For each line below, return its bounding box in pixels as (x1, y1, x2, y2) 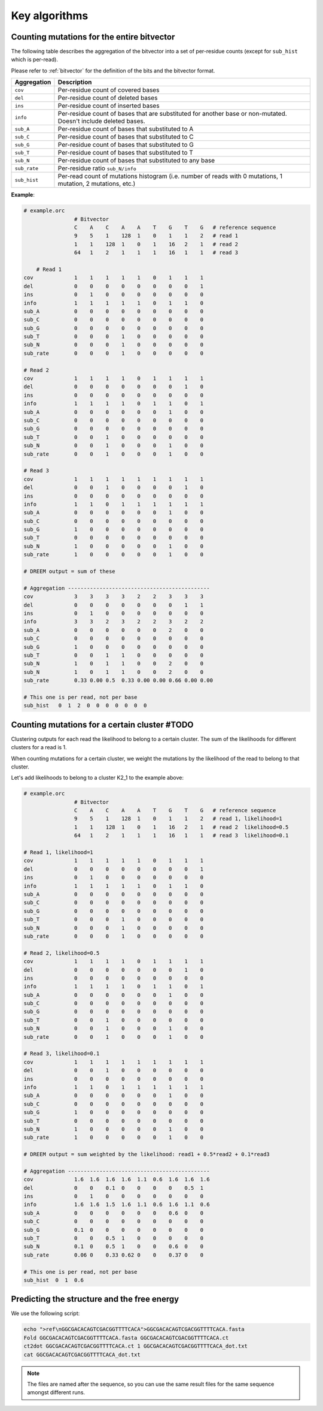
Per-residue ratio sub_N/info (57, 164, 137, 173)
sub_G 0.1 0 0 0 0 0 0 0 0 (23, 1226, 204, 1233)
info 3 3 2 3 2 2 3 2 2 (23, 618, 204, 625)
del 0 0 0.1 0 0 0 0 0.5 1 (23, 1184, 204, 1191)
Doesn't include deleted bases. (57, 117, 146, 125)
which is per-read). (11, 56, 58, 63)
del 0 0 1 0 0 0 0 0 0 (23, 1067, 204, 1074)
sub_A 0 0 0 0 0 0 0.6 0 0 (23, 1210, 204, 1216)
